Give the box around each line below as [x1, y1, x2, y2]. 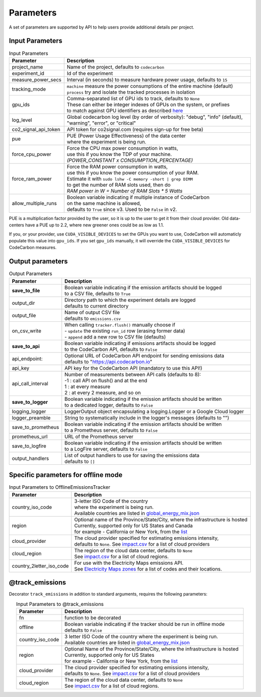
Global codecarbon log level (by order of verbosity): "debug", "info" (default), [67, 113, 243, 120]
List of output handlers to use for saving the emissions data [64, 452, 200, 459]
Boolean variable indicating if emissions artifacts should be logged [64, 340, 216, 347]
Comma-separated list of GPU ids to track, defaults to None [67, 95, 200, 102]
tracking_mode [12, 85, 46, 92]
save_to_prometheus [12, 424, 59, 430]
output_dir [12, 300, 35, 306]
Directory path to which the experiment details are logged [64, 296, 196, 303]
